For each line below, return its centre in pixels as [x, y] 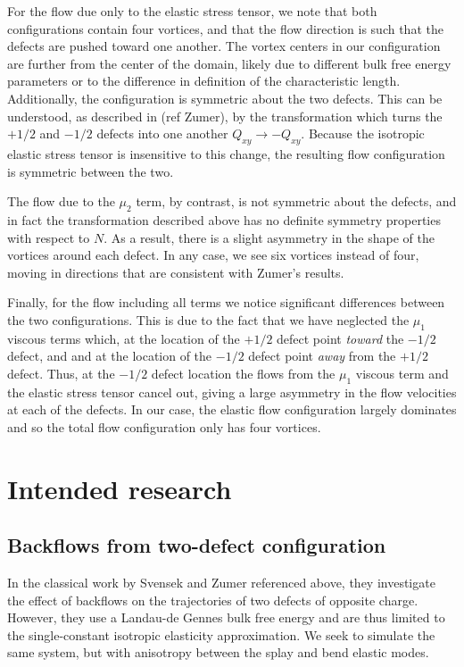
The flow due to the [61, 201]
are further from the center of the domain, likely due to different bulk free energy [229, 63]
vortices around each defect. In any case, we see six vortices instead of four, [213, 255]
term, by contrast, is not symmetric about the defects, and [296, 201]
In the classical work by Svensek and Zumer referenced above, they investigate [221, 583]
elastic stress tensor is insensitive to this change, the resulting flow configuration [226, 153]
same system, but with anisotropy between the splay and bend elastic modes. [218, 652]
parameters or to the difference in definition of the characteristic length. [204, 81]
